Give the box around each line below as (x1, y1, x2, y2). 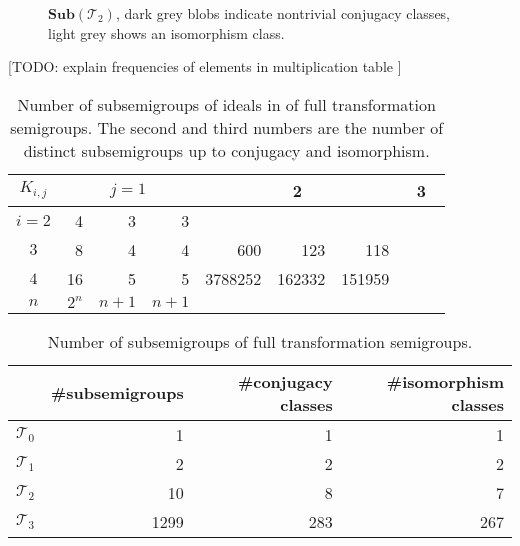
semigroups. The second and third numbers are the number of (10, 115, 444, 139)
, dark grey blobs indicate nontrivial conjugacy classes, (115, 3, 450, 23)
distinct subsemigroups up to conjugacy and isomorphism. (23, 138, 430, 162)
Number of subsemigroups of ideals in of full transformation (17, 92, 436, 116)
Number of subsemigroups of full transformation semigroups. (47, 329, 473, 353)
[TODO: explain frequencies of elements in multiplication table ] (8, 56, 402, 77)
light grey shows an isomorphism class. (48, 22, 285, 43)
